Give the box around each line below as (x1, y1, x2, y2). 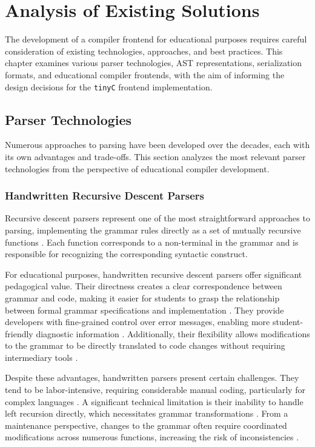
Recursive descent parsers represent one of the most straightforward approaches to (5, 212, 310, 224)
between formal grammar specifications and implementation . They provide (5, 303, 284, 316)
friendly (5, 327, 33, 340)
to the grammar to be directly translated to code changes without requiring (5, 339, 285, 352)
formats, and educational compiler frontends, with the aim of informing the (5, 68, 285, 81)
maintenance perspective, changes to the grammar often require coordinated (5, 418, 287, 431)
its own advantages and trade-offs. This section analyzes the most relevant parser (5, 150, 306, 163)
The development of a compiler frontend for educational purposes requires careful (5, 33, 307, 45)
